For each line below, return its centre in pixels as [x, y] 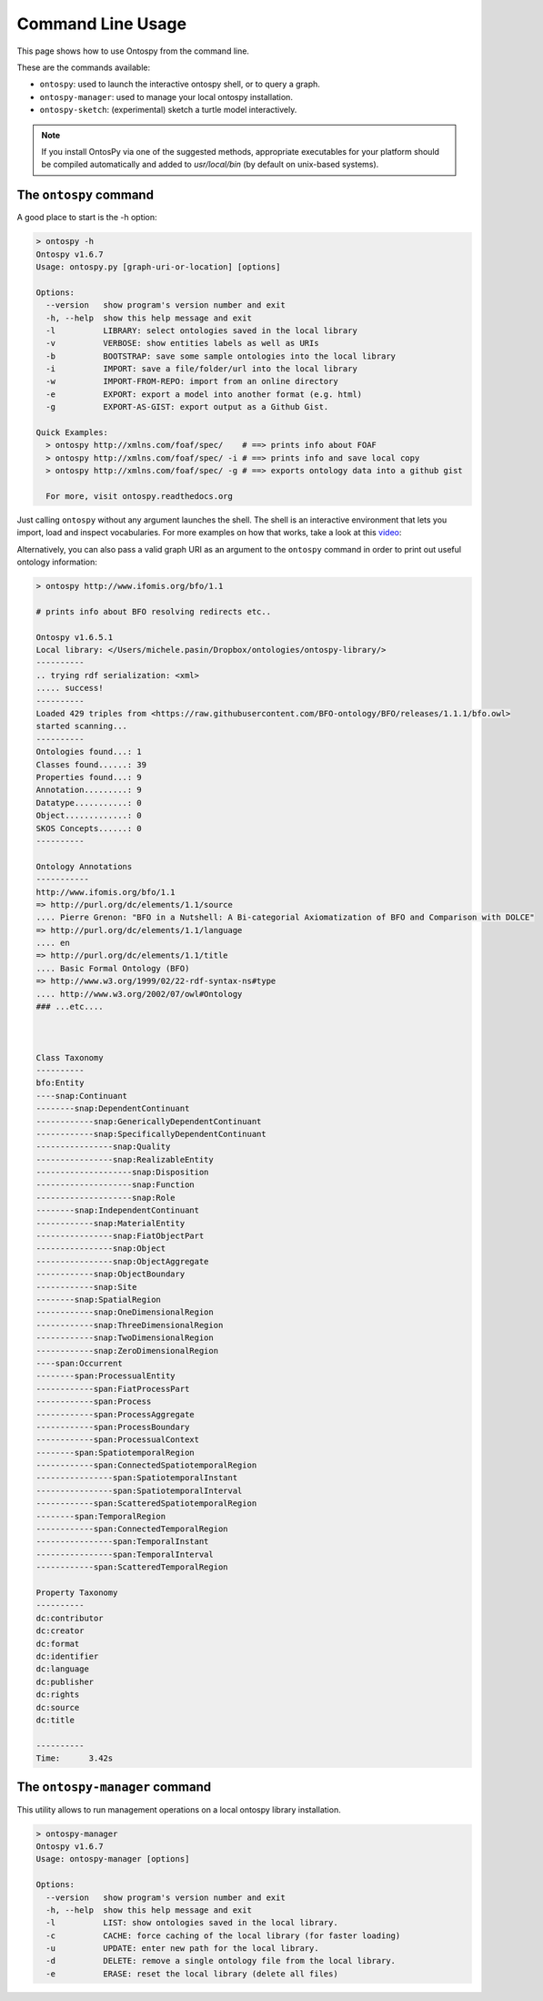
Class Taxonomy [70, 1057]
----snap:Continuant [81, 1096]
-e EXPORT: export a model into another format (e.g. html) [204, 394]
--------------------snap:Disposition [122, 1173]
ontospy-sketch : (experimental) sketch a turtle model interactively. [168, 110]
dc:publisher [65, 1681]
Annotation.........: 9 [89, 790]
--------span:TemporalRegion [101, 1516]
